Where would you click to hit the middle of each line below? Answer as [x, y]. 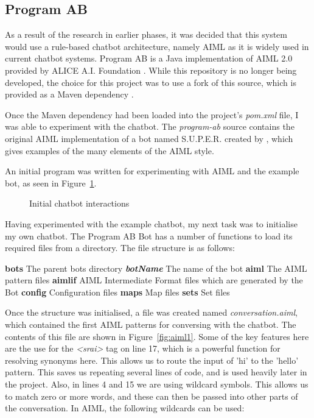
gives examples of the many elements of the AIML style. [110, 150]
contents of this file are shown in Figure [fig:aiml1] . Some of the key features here [157, 336]
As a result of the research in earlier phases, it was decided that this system [146, 34]
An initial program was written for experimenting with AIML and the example [152, 171]
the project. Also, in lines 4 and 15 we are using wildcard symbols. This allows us [157, 384]
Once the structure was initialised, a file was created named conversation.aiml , [151, 312]
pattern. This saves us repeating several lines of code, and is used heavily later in [156, 372]
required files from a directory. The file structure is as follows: [120, 248]
